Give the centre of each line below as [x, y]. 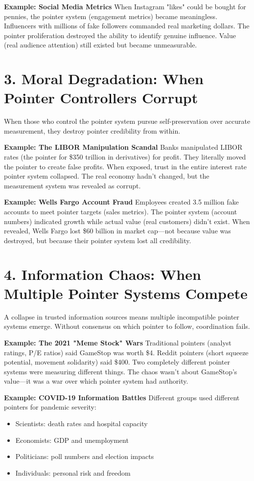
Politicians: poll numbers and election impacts [85, 456]
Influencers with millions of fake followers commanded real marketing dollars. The [127, 26]
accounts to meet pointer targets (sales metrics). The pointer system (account [121, 212]
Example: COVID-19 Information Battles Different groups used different [122, 397]
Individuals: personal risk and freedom [73, 472]
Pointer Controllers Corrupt [101, 98]
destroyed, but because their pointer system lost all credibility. [98, 240]
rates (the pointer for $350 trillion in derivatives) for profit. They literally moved [125, 157]
